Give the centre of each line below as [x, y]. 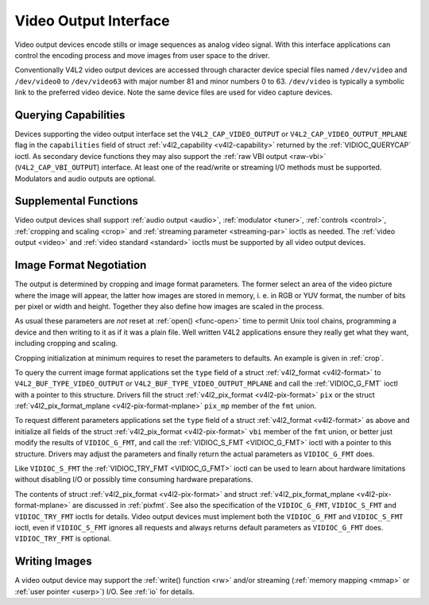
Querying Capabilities [70, 115]
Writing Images [53, 562]
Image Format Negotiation [81, 265]
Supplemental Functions [77, 202]
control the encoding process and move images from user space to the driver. [142, 55]
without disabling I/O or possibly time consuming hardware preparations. [134, 479]
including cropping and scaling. [66, 343]
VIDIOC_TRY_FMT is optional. [63, 539]
